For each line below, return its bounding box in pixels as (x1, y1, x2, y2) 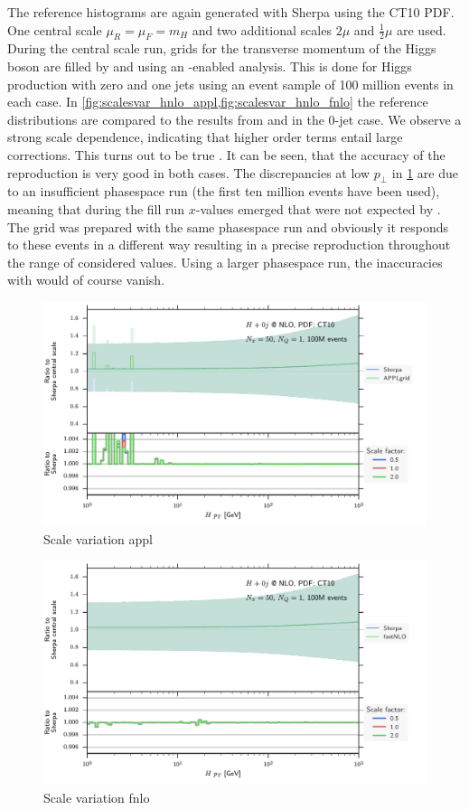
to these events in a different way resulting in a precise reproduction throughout (7, 235, 451, 254)
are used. (397, 20, 446, 39)
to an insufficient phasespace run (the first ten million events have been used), (7, 182, 440, 201)
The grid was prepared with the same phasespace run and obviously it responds (7, 217, 449, 236)
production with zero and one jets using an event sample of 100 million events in (7, 74, 454, 93)
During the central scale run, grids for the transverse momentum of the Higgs (7, 39, 436, 58)
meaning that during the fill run (7, 199, 185, 218)
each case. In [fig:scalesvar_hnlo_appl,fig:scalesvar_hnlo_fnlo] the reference (7, 92, 428, 111)
